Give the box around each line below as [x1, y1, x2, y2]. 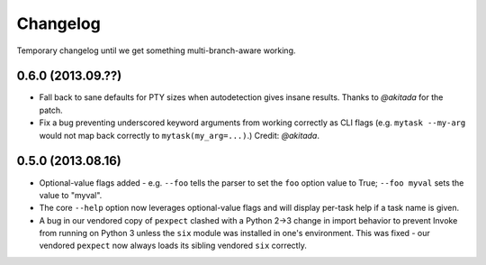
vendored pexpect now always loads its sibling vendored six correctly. [39, 240, 308, 251]
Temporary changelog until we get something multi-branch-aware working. [16, 45, 296, 56]
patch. [39, 105, 63, 115]
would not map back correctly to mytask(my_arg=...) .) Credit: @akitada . [39, 130, 319, 141]
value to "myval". [39, 189, 103, 200]
